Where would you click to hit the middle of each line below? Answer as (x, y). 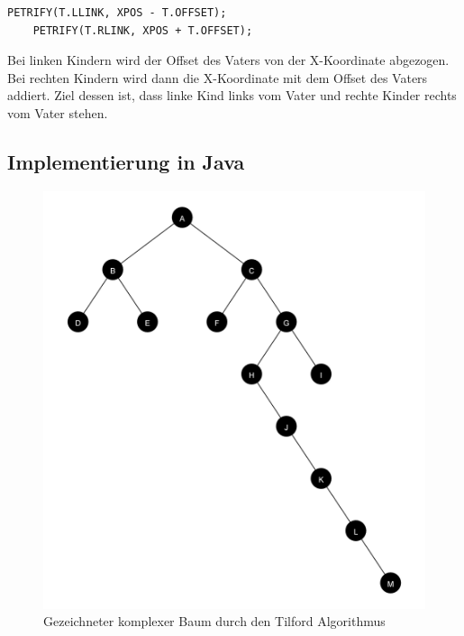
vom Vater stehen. (58, 112)
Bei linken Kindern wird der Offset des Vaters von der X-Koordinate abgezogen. (228, 60)
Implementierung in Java (126, 161)
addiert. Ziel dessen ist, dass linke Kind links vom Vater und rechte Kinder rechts (232, 95)
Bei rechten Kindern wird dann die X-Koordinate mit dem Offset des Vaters (218, 77)
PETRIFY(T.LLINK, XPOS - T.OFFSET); (117, 13)
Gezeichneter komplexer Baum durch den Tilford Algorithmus (214, 621)
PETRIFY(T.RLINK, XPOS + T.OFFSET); (143, 30)
